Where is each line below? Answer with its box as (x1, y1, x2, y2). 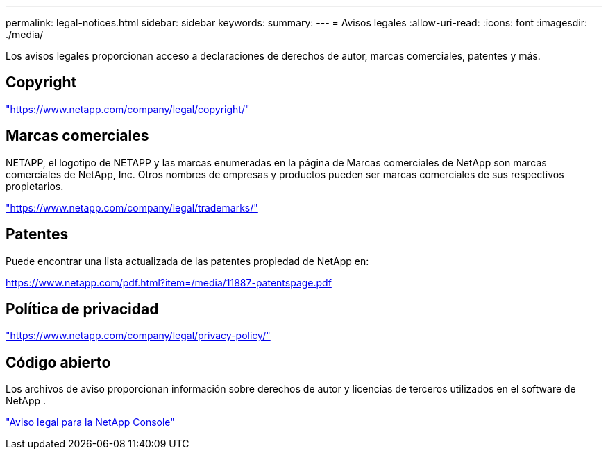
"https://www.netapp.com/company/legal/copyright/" (6, 103, 250, 115)
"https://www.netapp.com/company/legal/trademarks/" (6, 201, 258, 214)
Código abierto (6, 353, 111, 371)
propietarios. (6, 180, 64, 192)
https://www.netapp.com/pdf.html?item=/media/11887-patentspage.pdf (6, 276, 332, 289)
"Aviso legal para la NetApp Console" (6, 416, 175, 429)
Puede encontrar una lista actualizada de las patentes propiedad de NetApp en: (6, 255, 369, 267)
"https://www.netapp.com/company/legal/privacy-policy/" (6, 329, 271, 342)
